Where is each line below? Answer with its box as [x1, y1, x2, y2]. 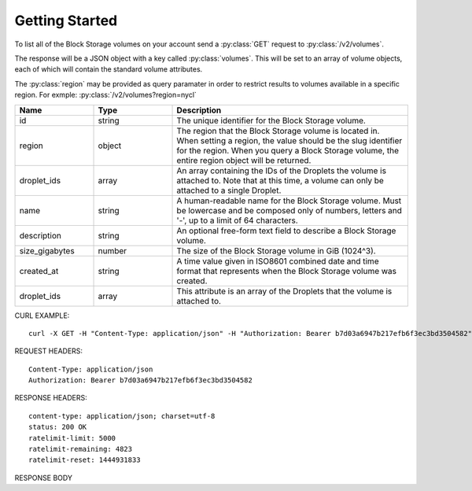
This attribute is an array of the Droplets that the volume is [176, 286, 393, 297]
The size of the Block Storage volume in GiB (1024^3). [176, 245, 377, 256]
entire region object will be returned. [176, 154, 312, 165]
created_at [19, 265, 59, 276]
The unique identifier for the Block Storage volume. [176, 115, 366, 126]
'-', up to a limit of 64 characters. [176, 215, 298, 226]
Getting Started [14, 12, 118, 29]
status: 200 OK [28, 423, 87, 432]
